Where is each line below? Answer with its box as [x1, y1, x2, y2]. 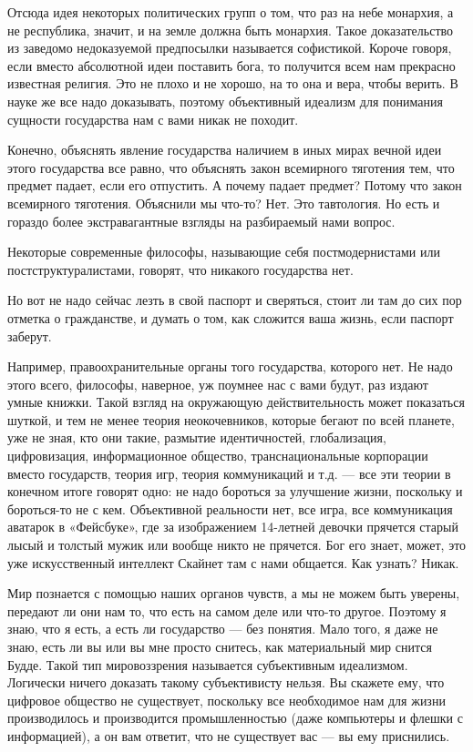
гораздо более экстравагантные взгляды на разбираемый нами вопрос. [7, 211, 396, 230]
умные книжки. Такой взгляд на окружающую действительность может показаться [7, 392, 465, 412]
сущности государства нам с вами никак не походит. [7, 109, 299, 128]
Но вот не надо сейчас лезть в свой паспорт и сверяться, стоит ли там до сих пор [7, 290, 462, 310]
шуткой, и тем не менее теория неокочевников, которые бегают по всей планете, [7, 410, 455, 429]
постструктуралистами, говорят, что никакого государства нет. [7, 259, 354, 279]
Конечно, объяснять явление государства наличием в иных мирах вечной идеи [7, 140, 442, 159]
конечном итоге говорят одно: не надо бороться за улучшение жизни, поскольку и [7, 482, 463, 501]
